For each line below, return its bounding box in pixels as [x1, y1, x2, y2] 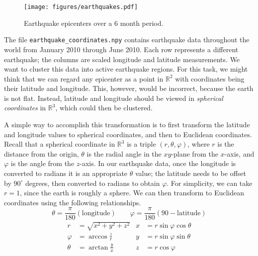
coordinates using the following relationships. [4, 197, 141, 207]
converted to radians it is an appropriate [4, 168, 128, 178]
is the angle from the [10, 158, 75, 169]
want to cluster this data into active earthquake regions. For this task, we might [4, 64, 248, 74]
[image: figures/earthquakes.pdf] [24, 3, 138, 10]
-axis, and [224, 148, 255, 159]
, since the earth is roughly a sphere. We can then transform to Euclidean [19, 187, 245, 198]
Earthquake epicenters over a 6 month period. [24, 17, 164, 28]
